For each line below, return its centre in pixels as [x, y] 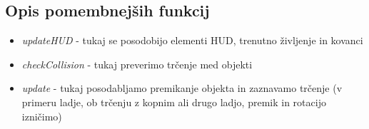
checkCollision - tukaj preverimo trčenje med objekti [137, 64]
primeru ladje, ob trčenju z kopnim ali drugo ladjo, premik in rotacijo [174, 102]
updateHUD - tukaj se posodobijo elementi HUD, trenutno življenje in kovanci [192, 40]
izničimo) [42, 116]
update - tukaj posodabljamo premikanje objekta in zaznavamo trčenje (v [182, 88]
